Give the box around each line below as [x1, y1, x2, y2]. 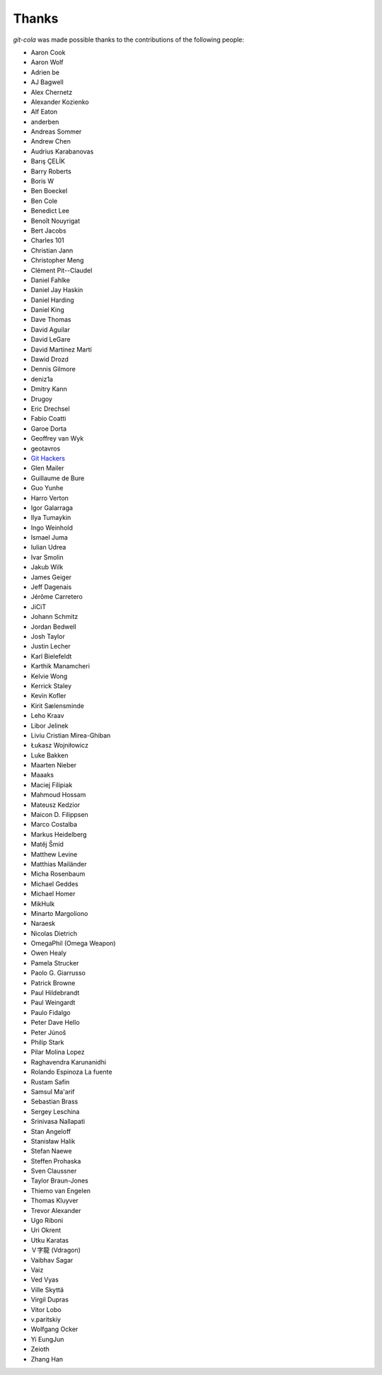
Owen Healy [30, 948, 67, 958]
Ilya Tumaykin [30, 514, 71, 522]
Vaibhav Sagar [30, 1255, 74, 1264]
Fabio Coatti [30, 414, 66, 423]
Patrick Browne [30, 978, 76, 987]
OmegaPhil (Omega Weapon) [30, 939, 116, 948]
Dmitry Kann [30, 385, 67, 393]
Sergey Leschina [30, 1107, 80, 1115]
